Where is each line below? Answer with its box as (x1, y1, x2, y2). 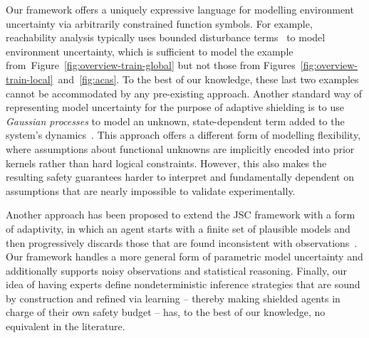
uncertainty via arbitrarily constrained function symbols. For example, (6, 16, 313, 31)
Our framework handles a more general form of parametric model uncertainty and (6, 249, 363, 264)
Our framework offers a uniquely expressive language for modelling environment (6, 2, 354, 16)
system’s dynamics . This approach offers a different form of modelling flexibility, (6, 127, 361, 142)
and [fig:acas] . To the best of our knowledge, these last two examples (58, 71, 359, 86)
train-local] (6, 71, 53, 86)
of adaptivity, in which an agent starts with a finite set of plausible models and (6, 221, 350, 236)
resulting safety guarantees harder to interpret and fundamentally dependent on (6, 169, 354, 184)
